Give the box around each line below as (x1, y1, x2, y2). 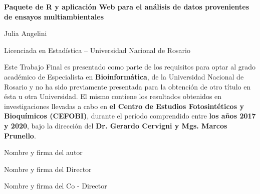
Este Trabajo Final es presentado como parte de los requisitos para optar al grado (4, 61, 256, 72)
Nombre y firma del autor (4, 147, 83, 157)
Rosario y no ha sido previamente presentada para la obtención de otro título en (4, 81, 251, 91)
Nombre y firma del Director (4, 163, 92, 174)
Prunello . (4, 130, 36, 140)
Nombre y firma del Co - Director (4, 180, 107, 191)
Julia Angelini (4, 28, 47, 38)
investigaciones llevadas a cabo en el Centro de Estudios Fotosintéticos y (4, 100, 244, 111)
